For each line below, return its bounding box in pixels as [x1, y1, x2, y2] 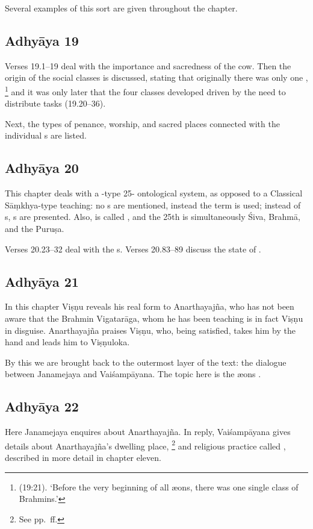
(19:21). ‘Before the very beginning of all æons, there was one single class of [19, 480, 299, 493]
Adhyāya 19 [5, 31, 79, 49]
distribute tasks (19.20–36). [5, 97, 106, 110]
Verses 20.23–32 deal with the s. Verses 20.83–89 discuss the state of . [5, 242, 261, 255]
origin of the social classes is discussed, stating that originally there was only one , [5, 71, 308, 84]
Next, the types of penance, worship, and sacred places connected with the [5, 117, 280, 130]
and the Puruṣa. [5, 222, 64, 234]
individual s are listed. [5, 129, 87, 142]
